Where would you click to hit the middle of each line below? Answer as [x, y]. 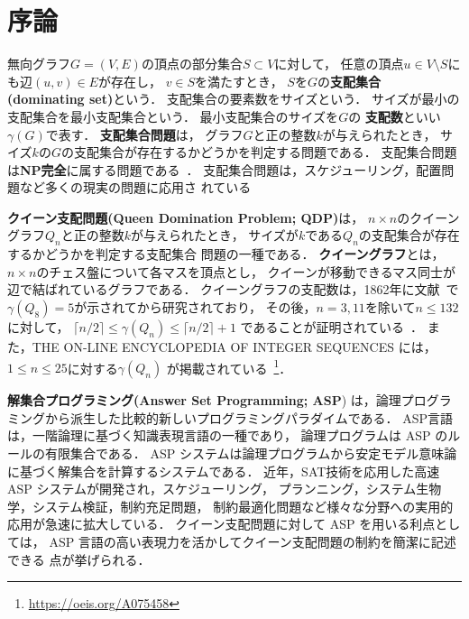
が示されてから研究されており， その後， [195, 307]
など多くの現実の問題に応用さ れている [135, 187]
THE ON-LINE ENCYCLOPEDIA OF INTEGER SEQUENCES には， [234, 347]
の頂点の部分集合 [192, 64]
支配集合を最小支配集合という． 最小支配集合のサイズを [173, 116]
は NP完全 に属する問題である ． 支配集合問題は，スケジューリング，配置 [225, 169]
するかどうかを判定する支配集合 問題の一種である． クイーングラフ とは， [226, 254]
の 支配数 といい [395, 116]
